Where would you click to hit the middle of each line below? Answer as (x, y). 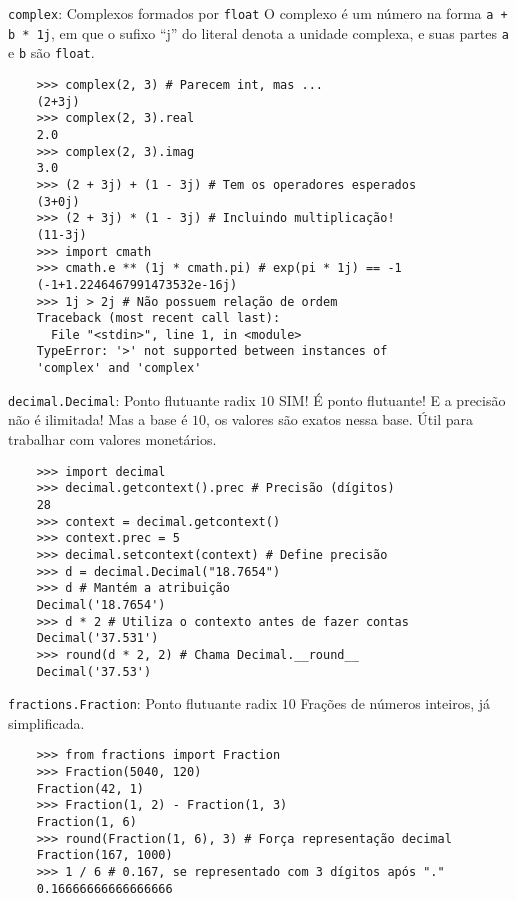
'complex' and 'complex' (119, 368)
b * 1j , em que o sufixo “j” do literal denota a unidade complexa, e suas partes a (258, 32)
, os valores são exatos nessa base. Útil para (340, 419)
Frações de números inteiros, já (395, 703)
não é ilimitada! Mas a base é (98, 419)
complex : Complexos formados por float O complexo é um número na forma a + (258, 13)
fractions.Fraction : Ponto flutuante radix (143, 703)
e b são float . (51, 52)
